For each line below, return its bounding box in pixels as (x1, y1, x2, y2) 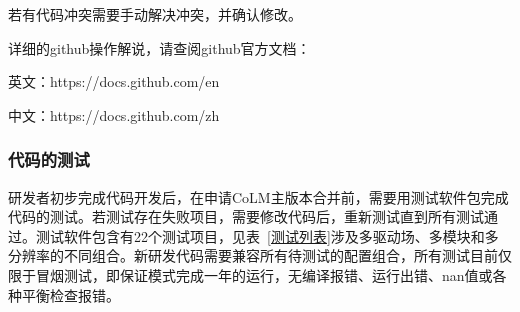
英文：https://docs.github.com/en (8, 71, 220, 92)
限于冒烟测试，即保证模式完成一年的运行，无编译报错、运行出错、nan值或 (8, 264, 493, 285)
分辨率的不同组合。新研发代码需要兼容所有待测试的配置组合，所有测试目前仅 (8, 245, 512, 266)
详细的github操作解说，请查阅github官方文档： (8, 37, 311, 58)
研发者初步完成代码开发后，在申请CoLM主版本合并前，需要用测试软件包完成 (8, 186, 509, 207)
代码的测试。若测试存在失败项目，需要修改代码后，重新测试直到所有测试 (8, 206, 484, 227)
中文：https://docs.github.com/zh (8, 104, 220, 125)
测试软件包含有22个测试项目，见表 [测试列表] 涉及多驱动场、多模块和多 (35, 225, 499, 246)
